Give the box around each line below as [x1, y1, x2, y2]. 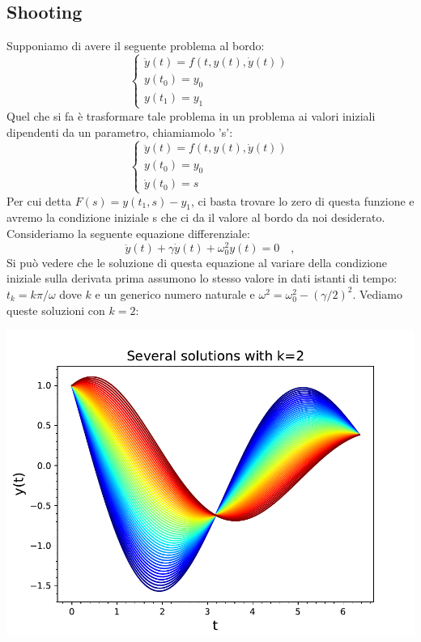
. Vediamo [352, 285, 402, 302]
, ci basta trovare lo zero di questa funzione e [190, 192, 415, 209]
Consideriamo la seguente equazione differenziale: [6, 224, 250, 241]
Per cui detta [6, 192, 71, 209]
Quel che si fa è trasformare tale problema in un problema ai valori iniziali [6, 107, 376, 124]
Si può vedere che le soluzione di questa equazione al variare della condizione [6, 253, 388, 270]
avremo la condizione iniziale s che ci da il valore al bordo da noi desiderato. [6, 209, 385, 226]
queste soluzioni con [6, 301, 105, 318]
